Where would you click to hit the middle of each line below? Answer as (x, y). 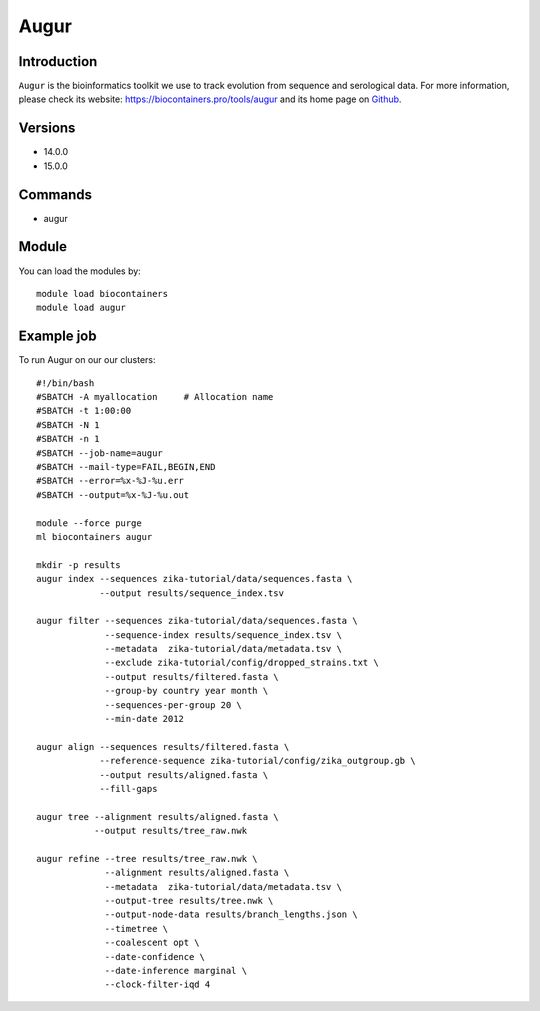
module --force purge (89, 523)
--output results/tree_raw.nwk (170, 831)
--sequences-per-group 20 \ (173, 704)
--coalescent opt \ (152, 943)
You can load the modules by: (80, 271)
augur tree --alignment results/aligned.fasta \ (157, 816)
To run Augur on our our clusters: (87, 360)
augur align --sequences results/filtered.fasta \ (163, 746)
